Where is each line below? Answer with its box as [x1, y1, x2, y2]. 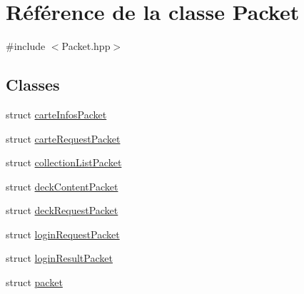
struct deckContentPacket [6, 178, 118, 193]
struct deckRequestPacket [6, 203, 118, 218]
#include [6, 39, 46, 54]
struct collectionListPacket [6, 155, 122, 170]
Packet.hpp [61, 39, 111, 54]
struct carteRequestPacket [6, 131, 121, 146]
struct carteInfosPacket [6, 106, 107, 121]
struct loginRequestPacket [6, 226, 120, 241]
